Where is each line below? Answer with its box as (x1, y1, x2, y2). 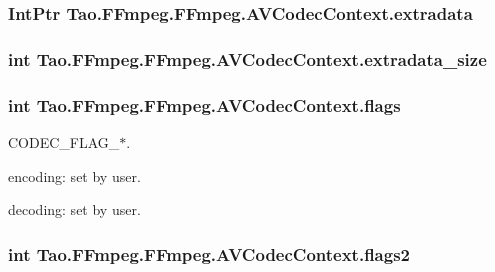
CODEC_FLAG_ (8, 131, 120, 152)
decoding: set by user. (8, 199, 141, 220)
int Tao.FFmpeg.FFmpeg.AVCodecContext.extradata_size (8, 46, 487, 71)
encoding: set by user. (8, 165, 141, 186)
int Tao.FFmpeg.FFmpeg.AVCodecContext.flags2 (8, 241, 410, 266)
